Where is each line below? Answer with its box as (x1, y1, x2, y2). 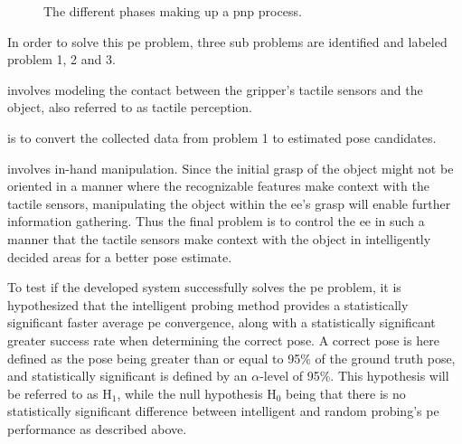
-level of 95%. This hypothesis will (259, 366, 449, 385)
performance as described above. (7, 419, 187, 438)
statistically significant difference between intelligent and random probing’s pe (7, 401, 439, 420)
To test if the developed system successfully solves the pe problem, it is (7, 278, 401, 297)
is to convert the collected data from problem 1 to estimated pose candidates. (7, 128, 437, 146)
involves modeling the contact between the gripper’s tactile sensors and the (7, 80, 423, 99)
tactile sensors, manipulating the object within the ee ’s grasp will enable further (7, 194, 451, 213)
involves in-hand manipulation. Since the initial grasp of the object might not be (7, 158, 454, 177)
